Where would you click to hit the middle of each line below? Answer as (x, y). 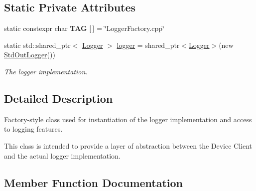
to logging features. (33, 129)
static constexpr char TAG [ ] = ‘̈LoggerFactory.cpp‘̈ (84, 28)
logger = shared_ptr (148, 45)
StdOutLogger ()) (30, 55)
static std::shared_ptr (37, 45)
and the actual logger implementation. (62, 155)
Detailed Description (59, 98)
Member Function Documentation (94, 182)
